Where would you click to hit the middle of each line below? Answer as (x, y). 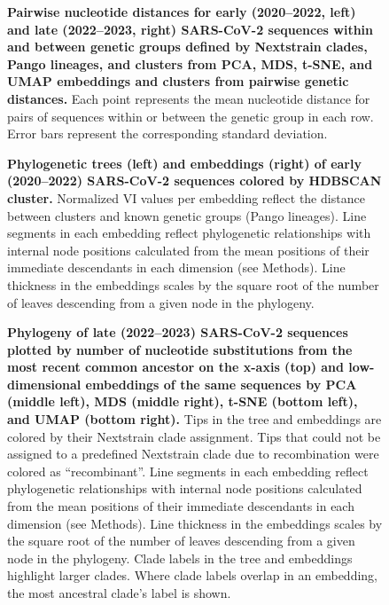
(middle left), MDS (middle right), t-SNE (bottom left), (183, 401)
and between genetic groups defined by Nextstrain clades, (187, 47)
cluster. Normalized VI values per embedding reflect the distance (186, 197)
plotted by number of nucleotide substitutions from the (180, 349)
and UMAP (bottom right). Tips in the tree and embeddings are (194, 419)
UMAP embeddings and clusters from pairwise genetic (178, 81)
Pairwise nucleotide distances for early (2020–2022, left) (182, 12)
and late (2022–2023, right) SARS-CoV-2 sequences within (191, 29)
